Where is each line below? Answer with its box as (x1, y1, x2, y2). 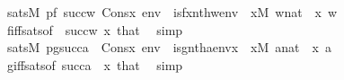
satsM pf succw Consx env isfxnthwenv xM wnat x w (6, 3, 338, 21)
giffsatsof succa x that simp (6, 55, 183, 74)
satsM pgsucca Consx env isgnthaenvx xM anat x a (6, 38, 331, 57)
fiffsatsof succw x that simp (6, 20, 183, 39)
